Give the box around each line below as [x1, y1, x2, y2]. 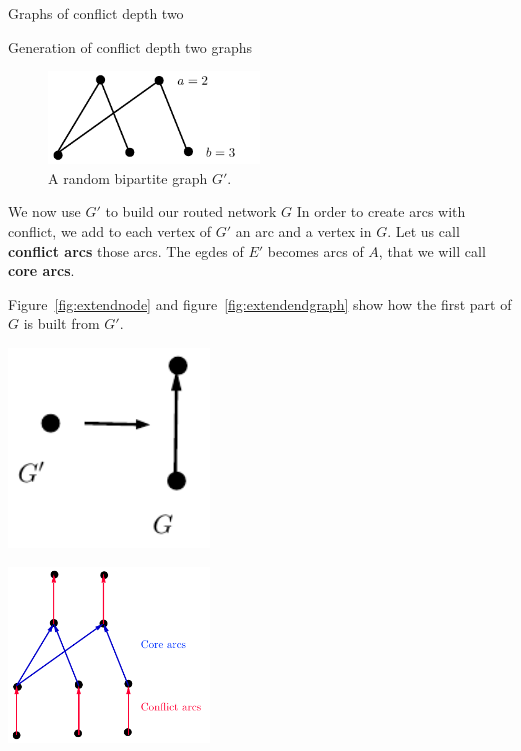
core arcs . [8, 260, 75, 281]
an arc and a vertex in [235, 220, 372, 241]
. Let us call [387, 220, 460, 241]
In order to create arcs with [296, 201, 466, 222]
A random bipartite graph [48, 167, 208, 188]
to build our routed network [105, 201, 277, 222]
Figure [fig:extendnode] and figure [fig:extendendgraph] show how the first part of [8, 293, 512, 314]
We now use [8, 201, 81, 222]
